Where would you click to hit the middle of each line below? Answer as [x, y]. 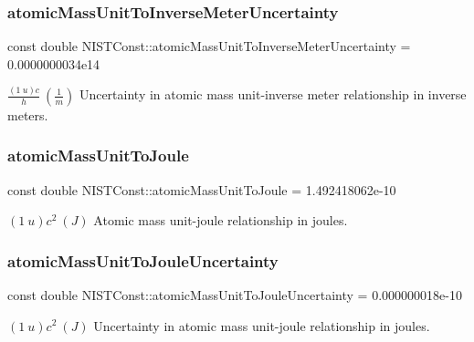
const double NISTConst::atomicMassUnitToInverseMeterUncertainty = [209, 46]
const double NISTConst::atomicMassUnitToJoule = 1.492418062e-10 [202, 189]
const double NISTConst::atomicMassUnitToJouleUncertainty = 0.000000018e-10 [235, 294]
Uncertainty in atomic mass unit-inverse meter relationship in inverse [273, 94]
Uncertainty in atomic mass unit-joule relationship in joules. [262, 325]
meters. [28, 114]
